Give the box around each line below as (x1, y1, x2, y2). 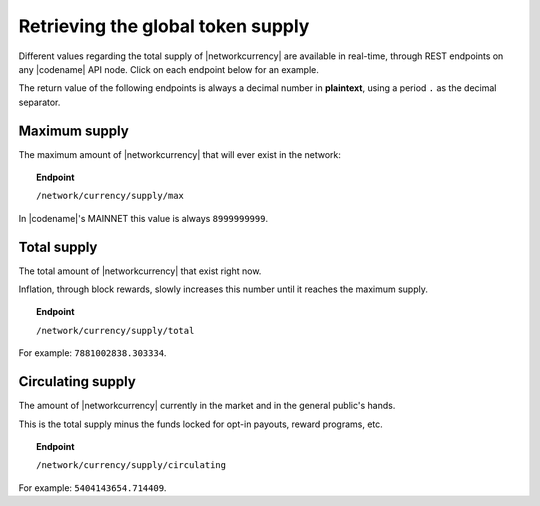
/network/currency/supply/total (36, 325, 195, 336)
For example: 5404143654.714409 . (18, 481, 167, 494)
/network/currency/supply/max (36, 190, 185, 202)
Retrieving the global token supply (18, 15, 310, 37)
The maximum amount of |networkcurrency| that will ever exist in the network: (18, 148, 342, 160)
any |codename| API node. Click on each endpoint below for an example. (18, 63, 319, 75)
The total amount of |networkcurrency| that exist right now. (18, 265, 262, 277)
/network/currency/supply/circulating (36, 460, 227, 471)
